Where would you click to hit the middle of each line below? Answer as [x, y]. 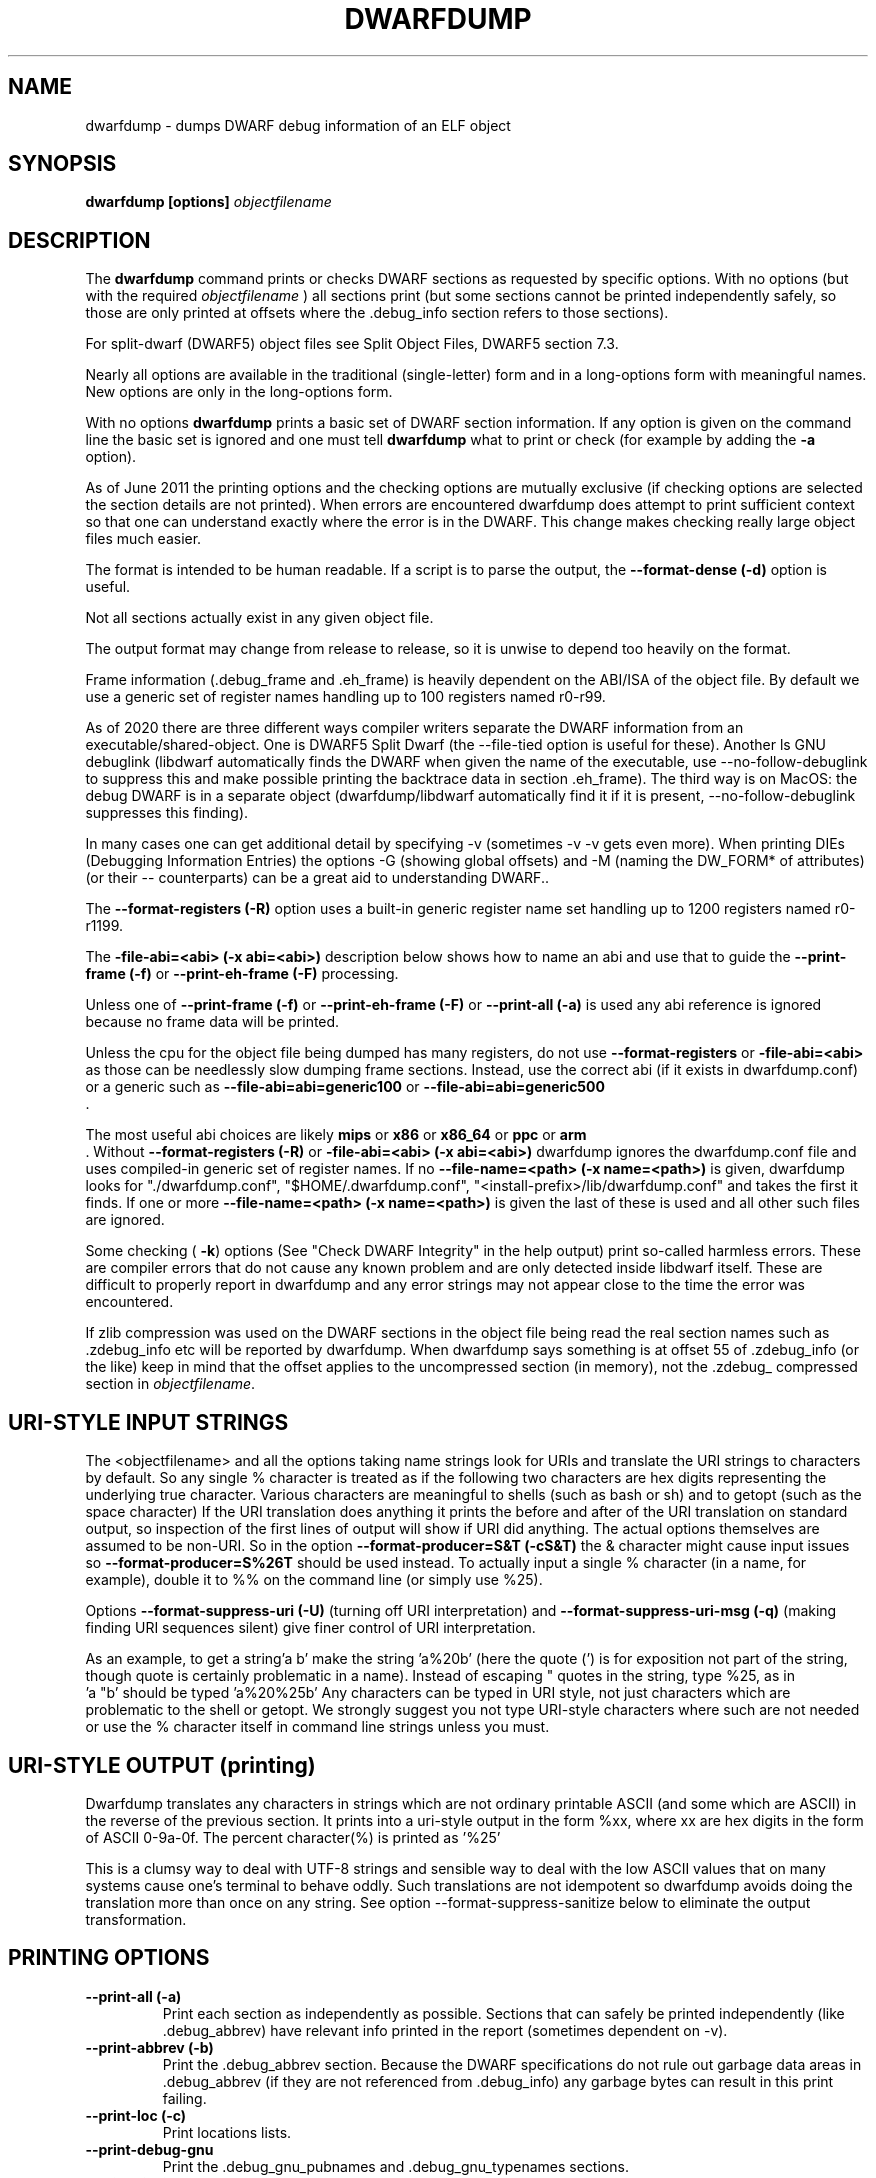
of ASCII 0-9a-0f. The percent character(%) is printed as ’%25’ [293, 1837]
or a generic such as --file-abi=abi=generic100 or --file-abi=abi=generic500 [345, 1087]
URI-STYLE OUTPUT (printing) [162, 1765]
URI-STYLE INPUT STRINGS [148, 1422]
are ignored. [125, 1220]
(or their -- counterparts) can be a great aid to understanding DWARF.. [317, 878]
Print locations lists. [227, 2132]
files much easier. [143, 539]
